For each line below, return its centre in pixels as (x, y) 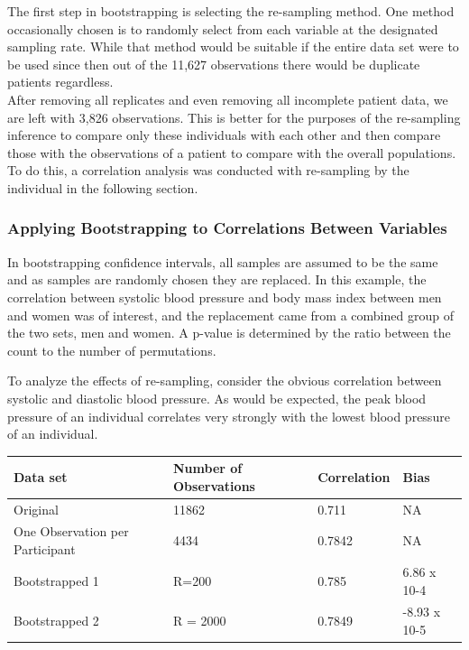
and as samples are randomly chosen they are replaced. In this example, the (217, 279)
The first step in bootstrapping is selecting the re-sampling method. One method (231, 11)
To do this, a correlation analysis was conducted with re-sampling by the (208, 170)
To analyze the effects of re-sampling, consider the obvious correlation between (225, 381)
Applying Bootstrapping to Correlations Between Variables (227, 228)
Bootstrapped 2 (56, 621)
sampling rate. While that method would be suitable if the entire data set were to (233, 46)
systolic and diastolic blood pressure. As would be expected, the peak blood (217, 398)
